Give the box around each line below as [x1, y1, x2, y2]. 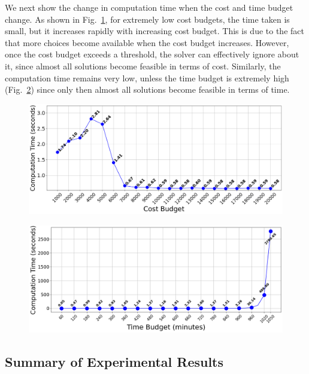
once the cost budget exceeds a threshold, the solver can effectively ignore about [5, 48, 299, 60]
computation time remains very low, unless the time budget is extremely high [5, 71, 289, 84]
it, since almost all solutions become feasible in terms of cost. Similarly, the [5, 59, 281, 72]
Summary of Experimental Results [5, 352, 224, 371]
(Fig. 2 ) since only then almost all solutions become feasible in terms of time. [5, 83, 290, 96]
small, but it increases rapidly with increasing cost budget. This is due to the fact [5, 25, 304, 37]
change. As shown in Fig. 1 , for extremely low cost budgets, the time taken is [5, 13, 290, 25]
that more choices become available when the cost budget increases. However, [5, 36, 289, 48]
